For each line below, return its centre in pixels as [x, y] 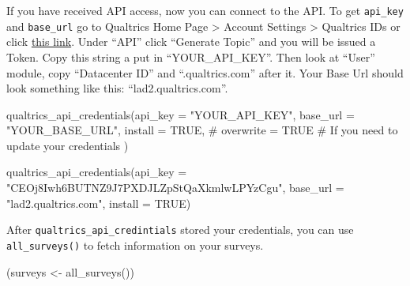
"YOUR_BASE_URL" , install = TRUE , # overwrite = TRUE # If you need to [202, 130]
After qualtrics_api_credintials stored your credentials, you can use [180, 230]
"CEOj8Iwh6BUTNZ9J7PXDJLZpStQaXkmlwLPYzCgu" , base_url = [175, 188]
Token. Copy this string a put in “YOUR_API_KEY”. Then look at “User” [191, 56]
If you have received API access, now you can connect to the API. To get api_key [205, 10]
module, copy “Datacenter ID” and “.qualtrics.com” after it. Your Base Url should [205, 72]
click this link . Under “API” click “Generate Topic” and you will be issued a [191, 41]
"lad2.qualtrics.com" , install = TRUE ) [99, 203]
